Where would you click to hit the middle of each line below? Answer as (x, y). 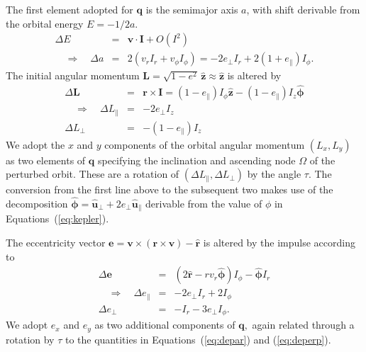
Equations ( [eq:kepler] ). (57, 218)
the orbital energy (45, 23)
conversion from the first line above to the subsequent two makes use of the (170, 189)
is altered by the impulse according (279, 243)
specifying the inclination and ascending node (196, 160)
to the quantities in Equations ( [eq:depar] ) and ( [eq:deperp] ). (198, 339)
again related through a (303, 325)
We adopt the (35, 144)
